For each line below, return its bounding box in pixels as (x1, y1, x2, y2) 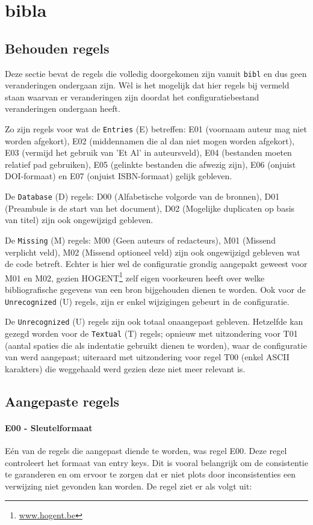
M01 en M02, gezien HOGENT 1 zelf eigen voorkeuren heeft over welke (5, 269, 265, 284)
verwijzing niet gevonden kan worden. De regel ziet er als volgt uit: (5, 479, 252, 492)
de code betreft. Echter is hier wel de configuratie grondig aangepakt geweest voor (5, 257, 308, 270)
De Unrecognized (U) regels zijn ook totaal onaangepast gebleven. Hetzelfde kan (5, 315, 303, 328)
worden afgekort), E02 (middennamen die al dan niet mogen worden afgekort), (5, 134, 295, 147)
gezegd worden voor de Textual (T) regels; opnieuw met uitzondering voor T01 (5, 327, 298, 339)
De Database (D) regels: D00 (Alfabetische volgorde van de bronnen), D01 (5, 190, 280, 203)
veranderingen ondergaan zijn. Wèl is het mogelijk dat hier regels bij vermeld (5, 79, 290, 91)
